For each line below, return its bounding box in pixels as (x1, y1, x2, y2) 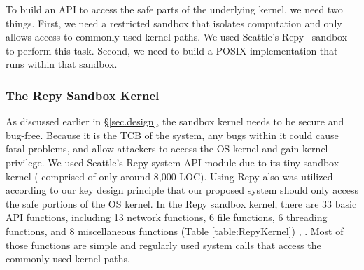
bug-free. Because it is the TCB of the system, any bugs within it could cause (6, 127, 339, 142)
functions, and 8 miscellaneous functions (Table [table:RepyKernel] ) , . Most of (6, 223, 344, 238)
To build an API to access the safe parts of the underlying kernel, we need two (6, 2, 343, 16)
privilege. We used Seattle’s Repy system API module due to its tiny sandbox (6, 155, 339, 169)
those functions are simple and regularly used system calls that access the (6, 237, 321, 252)
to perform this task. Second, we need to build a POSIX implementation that (6, 43, 338, 57)
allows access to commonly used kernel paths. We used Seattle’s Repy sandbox (6, 29, 348, 44)
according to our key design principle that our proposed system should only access (6, 183, 358, 197)
